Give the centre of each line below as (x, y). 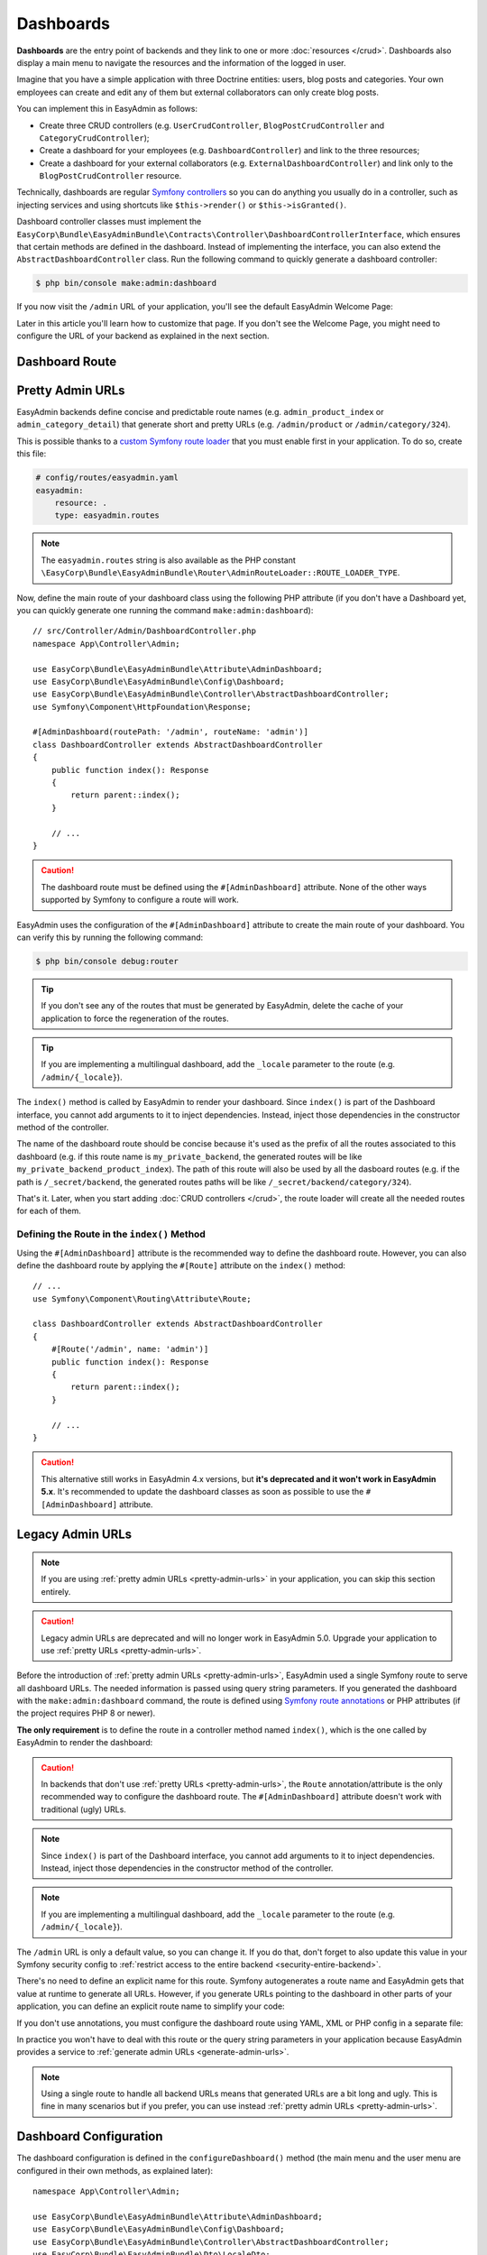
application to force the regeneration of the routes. (135, 1018)
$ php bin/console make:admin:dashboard (126, 283)
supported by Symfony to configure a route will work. (140, 900)
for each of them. (49, 1211)
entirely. (56, 1591)
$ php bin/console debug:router (107, 961)
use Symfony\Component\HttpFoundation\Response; (142, 707)
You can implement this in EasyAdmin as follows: (107, 109)
